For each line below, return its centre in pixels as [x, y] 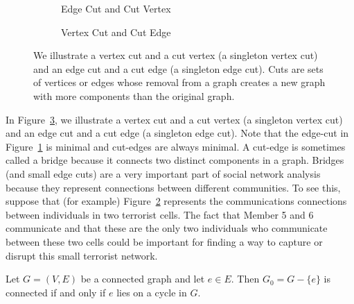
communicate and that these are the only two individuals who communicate [167, 228]
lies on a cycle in [152, 292]
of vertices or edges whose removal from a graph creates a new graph [179, 82]
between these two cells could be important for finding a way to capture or [164, 241]
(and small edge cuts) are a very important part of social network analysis [163, 173]
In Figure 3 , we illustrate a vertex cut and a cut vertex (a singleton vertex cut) [174, 119]
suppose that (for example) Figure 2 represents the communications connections [176, 201]
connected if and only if [56, 292]
